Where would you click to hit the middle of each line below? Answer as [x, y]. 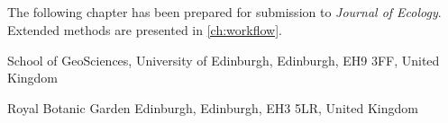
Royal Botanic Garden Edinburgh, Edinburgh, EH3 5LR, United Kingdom [213, 107]
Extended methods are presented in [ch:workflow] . [145, 29]
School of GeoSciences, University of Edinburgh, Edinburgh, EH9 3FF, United [224, 60]
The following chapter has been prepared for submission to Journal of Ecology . [224, 12]
